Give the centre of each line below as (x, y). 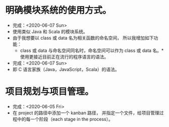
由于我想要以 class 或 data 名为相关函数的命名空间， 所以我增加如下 (83, 38)
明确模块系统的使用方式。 (59, 10)
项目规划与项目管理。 (50, 92)
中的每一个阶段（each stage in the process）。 (65, 119)
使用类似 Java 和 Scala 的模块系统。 (50, 31)
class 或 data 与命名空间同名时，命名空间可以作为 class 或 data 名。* (92, 50)
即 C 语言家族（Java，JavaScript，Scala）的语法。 (66, 69)
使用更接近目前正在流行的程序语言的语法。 (64, 56)
